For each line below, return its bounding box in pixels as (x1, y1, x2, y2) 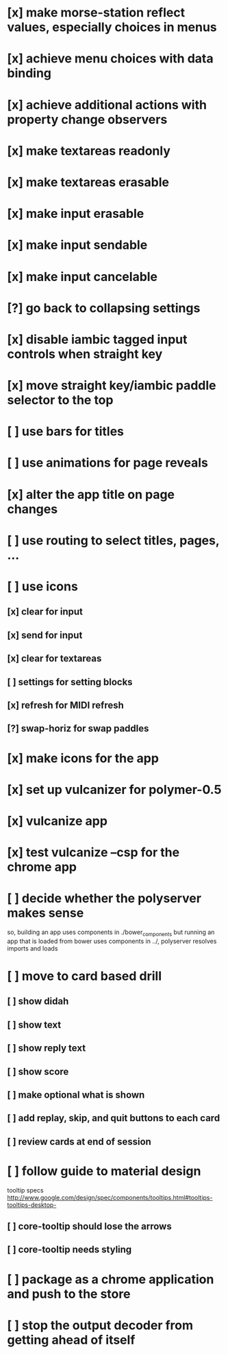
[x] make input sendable (7, 237, 148, 253)
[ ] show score (7, 1065, 69, 1077)
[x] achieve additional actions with (7, 97, 207, 113)
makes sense (7, 905, 84, 921)
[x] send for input (7, 629, 83, 641)
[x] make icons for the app (7, 751, 160, 766)
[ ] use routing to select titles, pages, (7, 533, 220, 548)
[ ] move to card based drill (7, 968, 162, 984)
